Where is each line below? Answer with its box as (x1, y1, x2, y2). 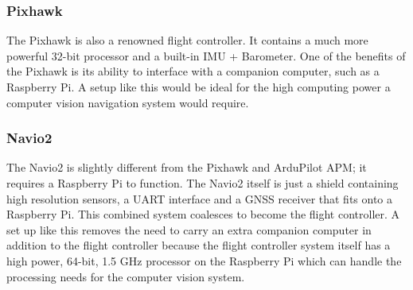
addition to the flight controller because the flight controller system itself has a (6, 237, 391, 253)
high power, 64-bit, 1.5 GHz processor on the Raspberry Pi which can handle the (6, 252, 402, 269)
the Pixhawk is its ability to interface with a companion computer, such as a (6, 63, 380, 79)
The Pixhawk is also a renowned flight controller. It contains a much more (6, 32, 368, 48)
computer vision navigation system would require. (6, 94, 249, 110)
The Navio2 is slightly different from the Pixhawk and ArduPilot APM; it (6, 159, 367, 176)
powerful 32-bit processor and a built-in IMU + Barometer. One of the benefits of (6, 47, 406, 64)
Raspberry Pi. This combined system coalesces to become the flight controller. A (6, 206, 400, 222)
